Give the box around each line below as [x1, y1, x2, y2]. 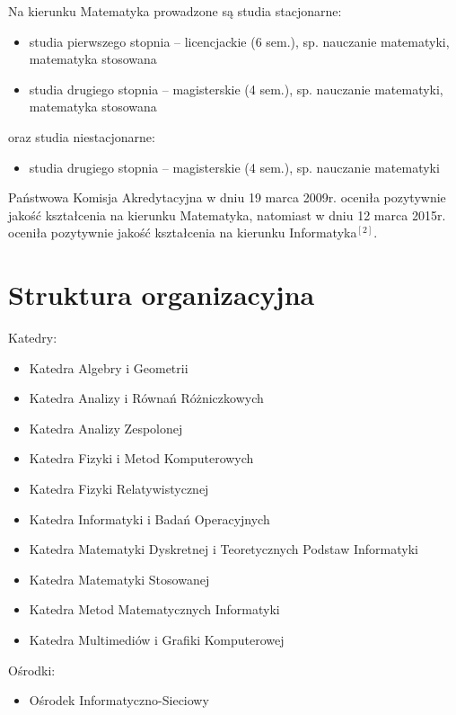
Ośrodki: [8, 660, 56, 679]
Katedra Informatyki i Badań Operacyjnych [29, 509, 270, 528]
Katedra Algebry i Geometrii [29, 358, 189, 377]
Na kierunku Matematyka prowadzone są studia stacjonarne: [8, 2, 342, 20]
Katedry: [8, 328, 57, 347]
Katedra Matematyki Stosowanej [29, 569, 210, 588]
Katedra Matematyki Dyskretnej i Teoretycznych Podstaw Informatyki [29, 540, 418, 559]
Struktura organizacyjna [8, 276, 315, 313]
